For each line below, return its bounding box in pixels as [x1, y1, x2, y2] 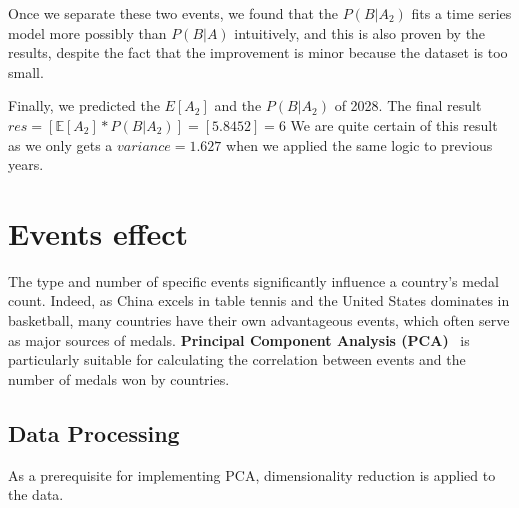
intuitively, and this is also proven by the [234, 22, 486, 43]
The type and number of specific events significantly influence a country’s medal [8, 270, 499, 291]
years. [8, 154, 44, 175]
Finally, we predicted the [8, 95, 160, 116]
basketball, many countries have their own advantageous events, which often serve [8, 310, 510, 331]
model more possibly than [8, 22, 167, 43]
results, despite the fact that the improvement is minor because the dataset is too [8, 42, 508, 63]
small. [8, 61, 44, 82]
